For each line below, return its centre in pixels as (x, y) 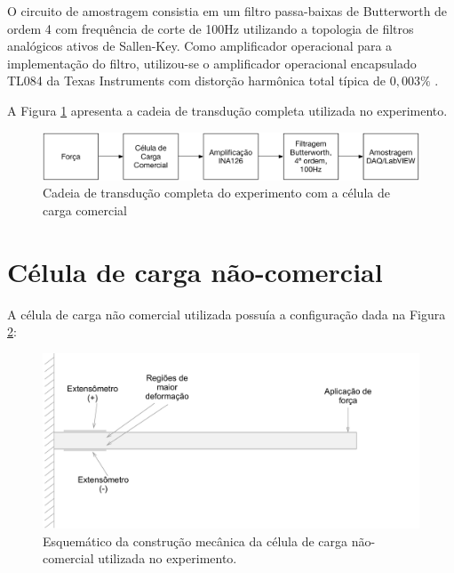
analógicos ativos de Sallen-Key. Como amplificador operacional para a (200, 46)
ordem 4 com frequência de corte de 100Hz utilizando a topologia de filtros (211, 28)
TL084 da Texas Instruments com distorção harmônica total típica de (197, 81)
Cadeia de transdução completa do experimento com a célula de (216, 193)
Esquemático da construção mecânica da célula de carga (195, 541)
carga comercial (85, 210)
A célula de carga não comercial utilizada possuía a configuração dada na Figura (227, 314)
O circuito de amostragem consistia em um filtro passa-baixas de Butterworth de (227, 11)
